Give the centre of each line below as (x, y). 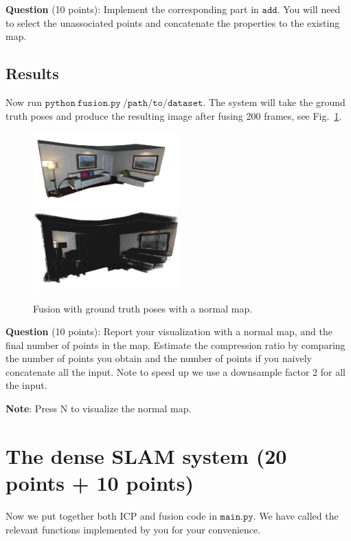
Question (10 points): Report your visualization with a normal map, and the (169, 331)
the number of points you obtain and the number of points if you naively (159, 358)
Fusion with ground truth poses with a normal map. (143, 308)
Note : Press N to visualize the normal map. (99, 409)
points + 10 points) (100, 483)
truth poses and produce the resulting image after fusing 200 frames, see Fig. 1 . (174, 115)
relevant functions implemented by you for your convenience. (133, 529)
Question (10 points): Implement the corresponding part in (132, 9)
